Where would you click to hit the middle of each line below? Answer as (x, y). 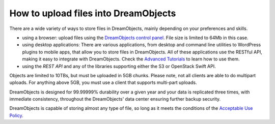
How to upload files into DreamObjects (93, 13)
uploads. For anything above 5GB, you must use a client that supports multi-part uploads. (103, 83)
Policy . (17, 115)
